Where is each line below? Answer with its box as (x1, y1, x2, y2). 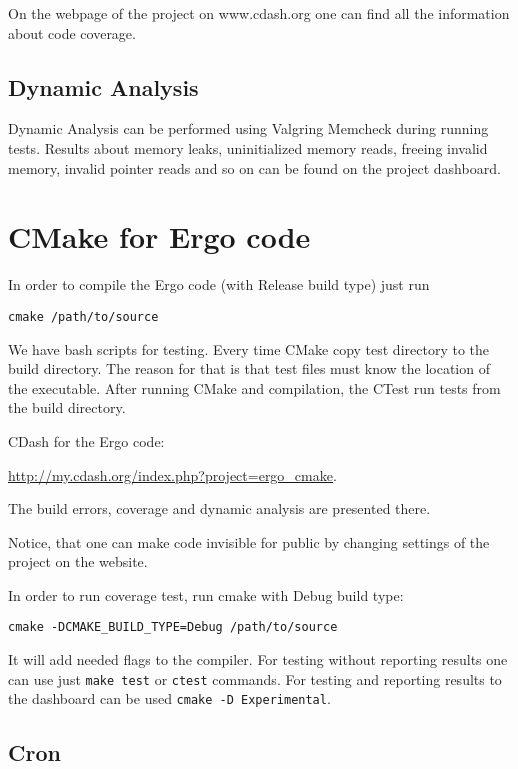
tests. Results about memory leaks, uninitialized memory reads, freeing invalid (8, 137, 488, 158)
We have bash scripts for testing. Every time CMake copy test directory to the (8, 338, 490, 359)
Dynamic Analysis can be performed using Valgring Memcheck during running (8, 118, 489, 139)
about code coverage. (8, 22, 136, 43)
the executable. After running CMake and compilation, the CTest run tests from (8, 377, 501, 398)
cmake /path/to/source (8, 309, 159, 324)
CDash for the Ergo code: (8, 430, 165, 451)
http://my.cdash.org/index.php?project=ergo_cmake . (8, 464, 337, 485)
